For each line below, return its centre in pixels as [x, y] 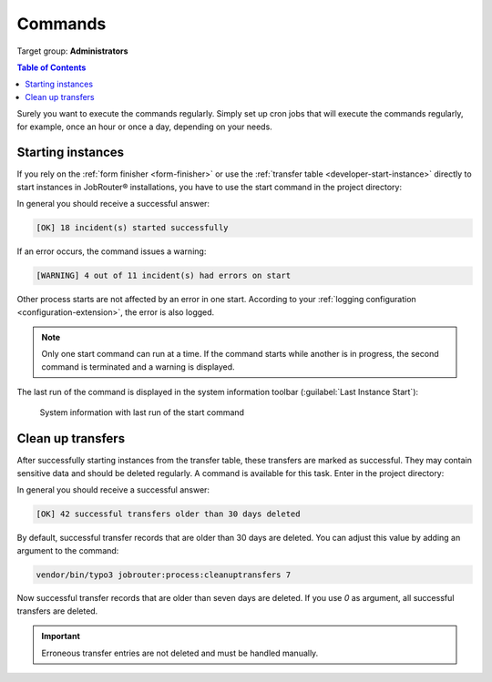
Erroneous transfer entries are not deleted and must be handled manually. [180, 653]
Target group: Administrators [72, 51]
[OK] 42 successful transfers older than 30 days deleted [168, 514]
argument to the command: [68, 550]
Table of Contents [51, 67]
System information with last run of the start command [142, 412]
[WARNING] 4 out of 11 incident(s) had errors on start [164, 276]
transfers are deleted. [57, 611]
